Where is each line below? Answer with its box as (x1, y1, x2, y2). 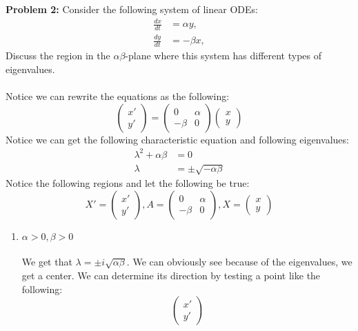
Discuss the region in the (6, 48, 110, 63)
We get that (21, 254, 72, 269)
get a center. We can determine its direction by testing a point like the (21, 268, 321, 282)
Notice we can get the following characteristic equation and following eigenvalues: (6, 132, 349, 146)
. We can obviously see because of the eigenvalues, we (126, 254, 352, 269)
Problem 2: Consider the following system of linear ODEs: (6, 2, 258, 16)
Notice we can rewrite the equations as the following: (6, 88, 230, 103)
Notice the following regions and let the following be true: (6, 176, 250, 190)
